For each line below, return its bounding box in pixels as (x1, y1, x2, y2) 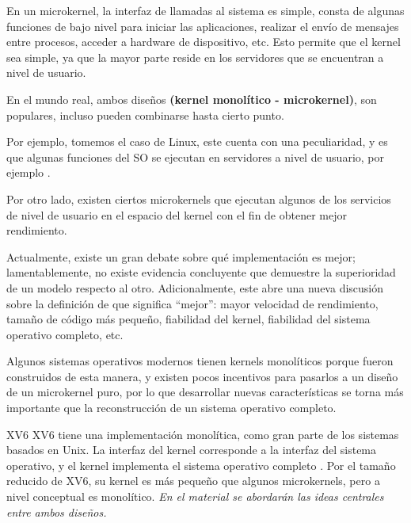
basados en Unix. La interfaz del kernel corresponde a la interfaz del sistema (6, 441, 377, 458)
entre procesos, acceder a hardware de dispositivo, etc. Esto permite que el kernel (6, 33, 401, 50)
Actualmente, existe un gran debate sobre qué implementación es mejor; (6, 248, 356, 265)
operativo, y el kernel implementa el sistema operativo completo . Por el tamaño (6, 456, 396, 473)
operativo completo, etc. (6, 326, 124, 342)
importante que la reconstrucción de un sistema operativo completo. (6, 399, 337, 416)
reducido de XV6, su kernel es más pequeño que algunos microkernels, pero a (6, 472, 380, 489)
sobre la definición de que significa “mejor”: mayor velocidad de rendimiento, (6, 295, 379, 311)
